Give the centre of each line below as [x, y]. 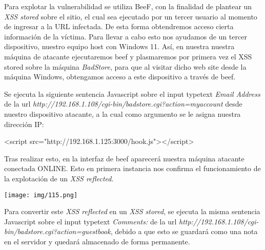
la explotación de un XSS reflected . [59, 178]
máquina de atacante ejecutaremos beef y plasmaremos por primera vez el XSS [128, 56]
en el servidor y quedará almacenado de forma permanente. [97, 241]
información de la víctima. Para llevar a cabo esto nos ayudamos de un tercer [126, 36]
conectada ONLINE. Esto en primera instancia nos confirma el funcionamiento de [132, 168]
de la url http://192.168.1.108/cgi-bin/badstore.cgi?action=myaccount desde [123, 104]
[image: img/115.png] [41, 195]
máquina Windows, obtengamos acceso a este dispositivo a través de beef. [120, 77]
